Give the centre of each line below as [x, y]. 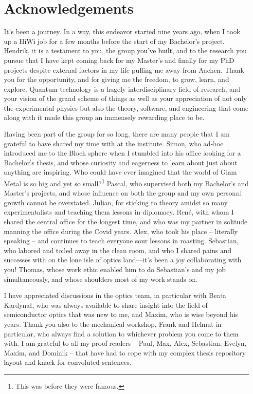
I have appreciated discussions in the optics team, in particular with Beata [115, 295]
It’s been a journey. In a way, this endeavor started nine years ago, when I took [122, 31]
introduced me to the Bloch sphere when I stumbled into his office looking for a [123, 153]
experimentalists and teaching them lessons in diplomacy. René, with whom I [119, 212]
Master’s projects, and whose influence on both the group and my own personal [123, 193]
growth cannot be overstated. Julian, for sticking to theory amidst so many [116, 202]
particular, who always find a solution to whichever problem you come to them [121, 333]
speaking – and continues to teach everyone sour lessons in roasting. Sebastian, [121, 241]
